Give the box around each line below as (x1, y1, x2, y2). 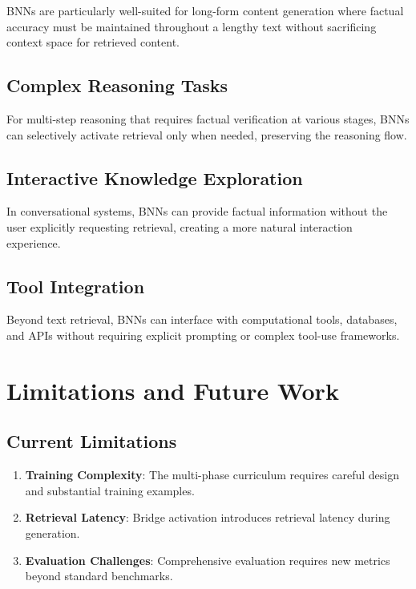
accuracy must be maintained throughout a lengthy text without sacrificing (6, 18, 377, 34)
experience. (6, 234, 61, 251)
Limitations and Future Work (6, 373, 339, 406)
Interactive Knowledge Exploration (6, 165, 303, 190)
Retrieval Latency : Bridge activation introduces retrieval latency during (25, 509, 390, 526)
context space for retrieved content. (6, 34, 180, 50)
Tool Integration (6, 273, 145, 298)
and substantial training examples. (25, 482, 195, 498)
